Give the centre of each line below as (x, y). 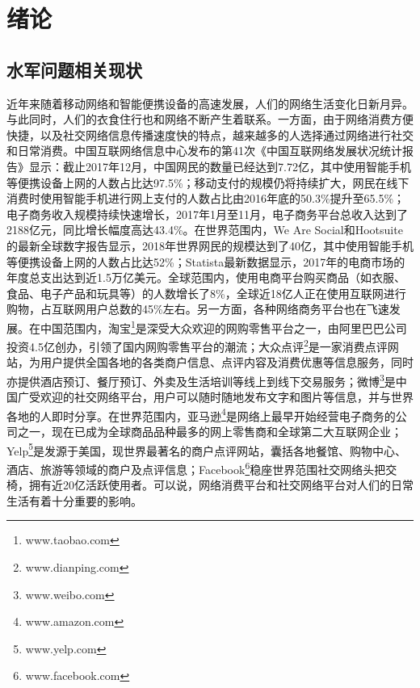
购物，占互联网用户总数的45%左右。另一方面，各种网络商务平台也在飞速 (198, 309)
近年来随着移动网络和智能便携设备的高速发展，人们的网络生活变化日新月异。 (210, 103)
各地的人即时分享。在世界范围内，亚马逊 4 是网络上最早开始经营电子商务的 (201, 414)
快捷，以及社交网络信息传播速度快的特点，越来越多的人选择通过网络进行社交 (210, 134)
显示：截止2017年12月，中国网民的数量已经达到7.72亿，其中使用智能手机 (220, 166)
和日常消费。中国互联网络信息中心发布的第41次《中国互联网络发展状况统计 (204, 151)
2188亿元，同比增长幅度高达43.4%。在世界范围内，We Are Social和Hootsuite (205, 230)
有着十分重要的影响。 (85, 500)
